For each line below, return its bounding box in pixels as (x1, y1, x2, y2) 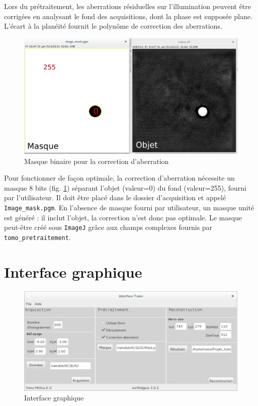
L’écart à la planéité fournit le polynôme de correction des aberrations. (4, 21, 222, 31)
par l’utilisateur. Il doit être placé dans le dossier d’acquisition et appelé (4, 192, 226, 203)
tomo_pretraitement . (4, 231, 71, 242)
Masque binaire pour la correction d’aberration (24, 155, 169, 166)
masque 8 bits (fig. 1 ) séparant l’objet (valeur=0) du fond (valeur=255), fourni (4, 182, 246, 193)
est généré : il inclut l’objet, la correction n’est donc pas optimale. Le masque (4, 212, 242, 222)
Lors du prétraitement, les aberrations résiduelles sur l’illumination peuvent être (4, 1, 251, 11)
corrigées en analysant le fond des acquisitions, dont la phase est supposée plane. (4, 11, 252, 21)
